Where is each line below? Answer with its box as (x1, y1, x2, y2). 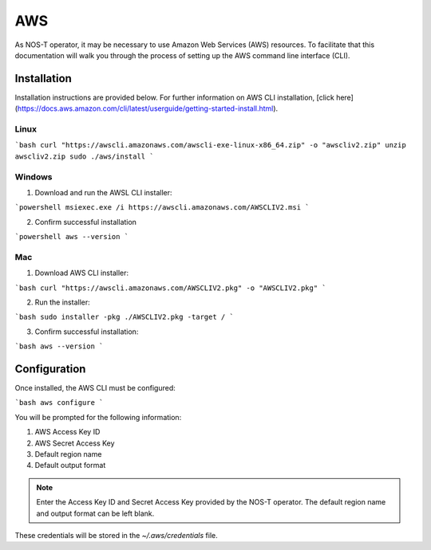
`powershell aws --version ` (14, 232, 129, 242)
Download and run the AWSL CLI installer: (34, 187, 172, 197)
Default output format (34, 461, 106, 470)
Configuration (14, 362, 86, 375)
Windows (14, 171, 53, 183)
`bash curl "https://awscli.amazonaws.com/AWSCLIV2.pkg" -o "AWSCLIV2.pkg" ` (14, 283, 326, 293)
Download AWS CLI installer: (34, 268, 129, 278)
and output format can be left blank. (36, 509, 155, 518)
